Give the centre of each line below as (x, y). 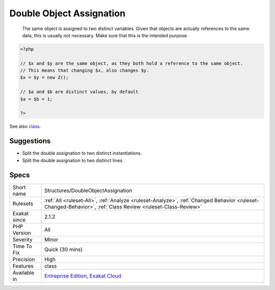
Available (23, 273)
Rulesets (23, 203)
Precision (24, 259)
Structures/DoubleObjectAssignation (88, 190)
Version (22, 233)
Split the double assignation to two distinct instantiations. (82, 153)
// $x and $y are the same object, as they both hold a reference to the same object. (132, 63)
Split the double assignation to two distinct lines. (73, 160)
